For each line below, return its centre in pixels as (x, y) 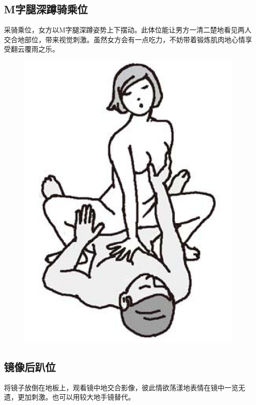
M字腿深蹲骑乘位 (46, 9)
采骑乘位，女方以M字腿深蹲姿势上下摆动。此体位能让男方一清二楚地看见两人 (128, 30)
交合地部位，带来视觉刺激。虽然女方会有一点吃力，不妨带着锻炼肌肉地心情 (125, 39)
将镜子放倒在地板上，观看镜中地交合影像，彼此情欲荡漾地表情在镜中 (114, 387)
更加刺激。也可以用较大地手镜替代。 (76, 397)
